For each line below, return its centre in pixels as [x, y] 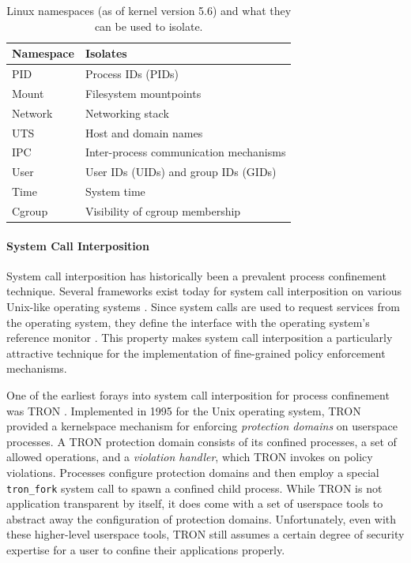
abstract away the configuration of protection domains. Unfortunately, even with [202, 518]
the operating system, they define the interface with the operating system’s [188, 322]
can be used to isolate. [149, 26]
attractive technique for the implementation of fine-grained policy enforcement [196, 353]
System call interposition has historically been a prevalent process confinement [196, 275]
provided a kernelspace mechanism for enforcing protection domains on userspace [202, 426]
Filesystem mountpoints [143, 93]
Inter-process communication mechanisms [185, 152]
